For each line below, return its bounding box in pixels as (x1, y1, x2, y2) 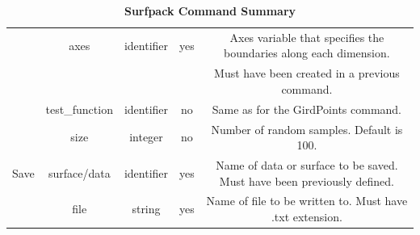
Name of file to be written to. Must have (206, 192, 408, 209)
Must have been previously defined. (219, 172, 394, 189)
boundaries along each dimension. (224, 44, 390, 61)
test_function (45, 100, 113, 117)
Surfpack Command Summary (124, 2, 296, 19)
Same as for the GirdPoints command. (212, 100, 402, 117)
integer (129, 128, 163, 145)
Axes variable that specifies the (229, 28, 384, 45)
